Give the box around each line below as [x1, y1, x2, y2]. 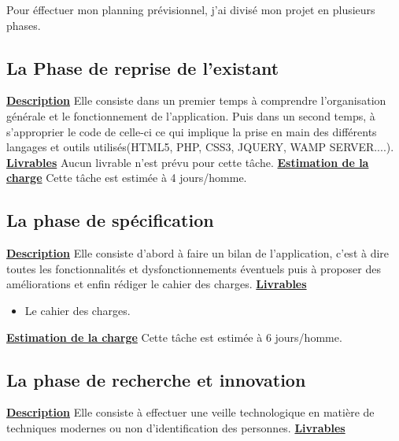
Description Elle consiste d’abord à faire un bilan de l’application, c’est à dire [6, 245, 390, 261]
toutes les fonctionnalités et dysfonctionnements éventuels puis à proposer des [6, 260, 381, 276]
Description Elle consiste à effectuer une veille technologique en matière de [6, 404, 375, 421]
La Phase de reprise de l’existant [6, 55, 279, 80]
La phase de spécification [6, 208, 214, 232]
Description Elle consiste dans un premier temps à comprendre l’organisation [6, 92, 386, 109]
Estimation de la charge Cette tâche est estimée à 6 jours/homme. [6, 328, 342, 345]
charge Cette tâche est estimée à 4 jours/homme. [6, 169, 247, 186]
